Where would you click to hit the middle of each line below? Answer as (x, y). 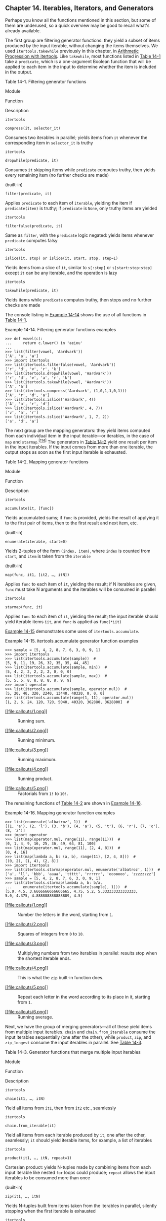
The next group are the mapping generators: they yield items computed (78, 430)
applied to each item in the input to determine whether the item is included (81, 67)
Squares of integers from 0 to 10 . (51, 934)
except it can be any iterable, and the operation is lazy (61, 273)
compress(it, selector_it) (33, 128)
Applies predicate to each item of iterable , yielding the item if (69, 203)
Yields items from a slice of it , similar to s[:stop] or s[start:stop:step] (79, 267)
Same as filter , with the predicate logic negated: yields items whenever (80, 235)
